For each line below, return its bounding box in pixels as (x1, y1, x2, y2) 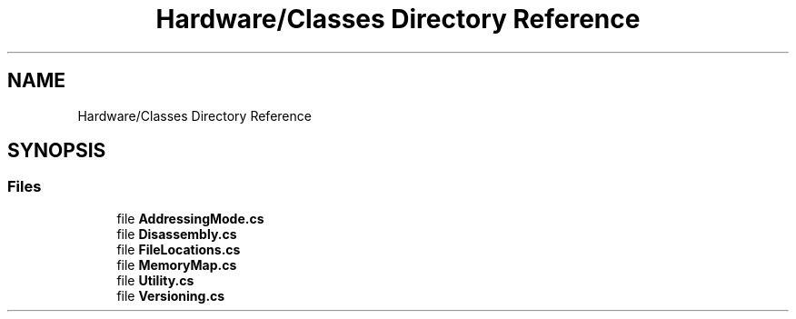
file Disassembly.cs (116, 225, 237, 242)
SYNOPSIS (7, 139, 106, 163)
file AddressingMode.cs (116, 210, 264, 226)
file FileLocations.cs (116, 241, 241, 257)
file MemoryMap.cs (116, 256, 237, 273)
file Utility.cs (116, 272, 194, 288)
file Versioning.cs (116, 287, 225, 304)
